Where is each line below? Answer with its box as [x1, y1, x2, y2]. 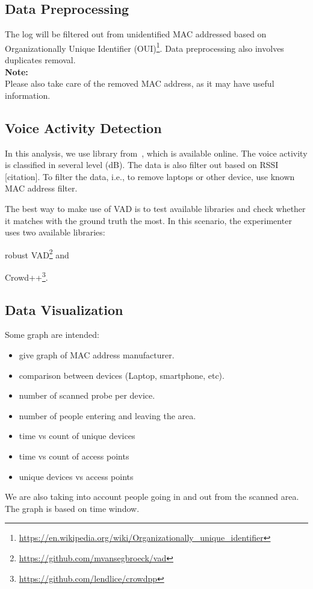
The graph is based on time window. [5, 502, 140, 514]
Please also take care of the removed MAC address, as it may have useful [5, 77, 274, 90]
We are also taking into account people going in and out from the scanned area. [5, 490, 299, 503]
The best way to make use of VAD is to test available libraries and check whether [5, 202, 306, 214]
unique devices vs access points [19, 470, 134, 482]
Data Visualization [5, 300, 123, 319]
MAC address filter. [5, 182, 78, 195]
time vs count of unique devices [19, 429, 135, 442]
